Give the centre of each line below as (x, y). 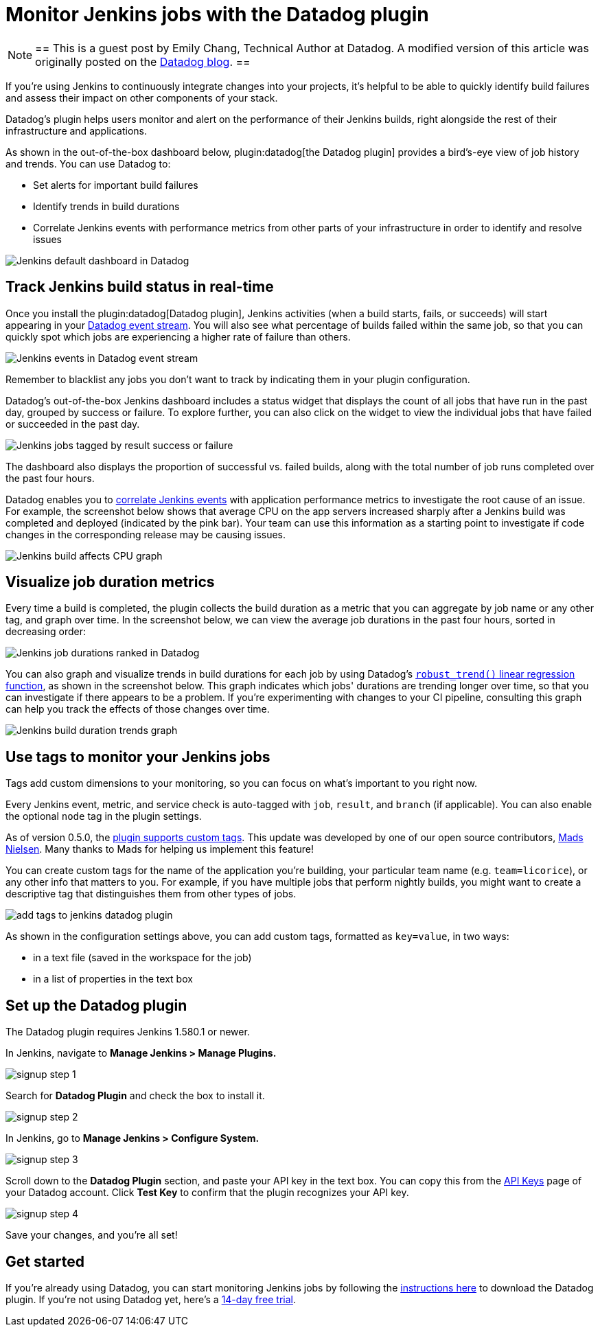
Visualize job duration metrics (110, 582)
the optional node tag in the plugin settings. (104, 816)
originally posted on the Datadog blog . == (143, 61)
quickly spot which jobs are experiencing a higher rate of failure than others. (178, 336)
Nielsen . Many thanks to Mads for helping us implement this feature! (160, 849)
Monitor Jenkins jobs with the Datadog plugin (217, 14)
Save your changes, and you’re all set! (92, 1235)
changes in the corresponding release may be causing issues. (146, 534)
